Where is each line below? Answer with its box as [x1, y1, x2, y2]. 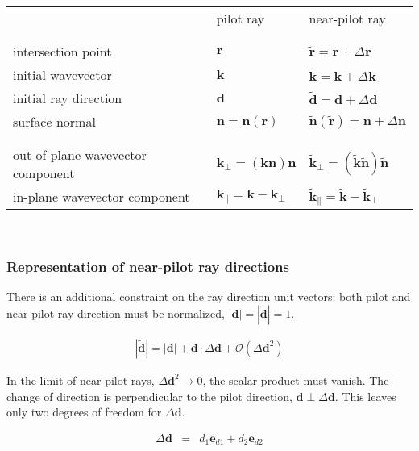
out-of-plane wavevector [13, 145, 147, 164]
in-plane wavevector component [13, 187, 190, 207]
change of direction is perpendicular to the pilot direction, [6, 387, 292, 404]
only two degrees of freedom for [6, 403, 162, 420]
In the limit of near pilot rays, [6, 371, 155, 388]
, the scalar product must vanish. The [202, 371, 389, 388]
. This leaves [334, 387, 396, 404]
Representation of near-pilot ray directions [6, 256, 289, 276]
